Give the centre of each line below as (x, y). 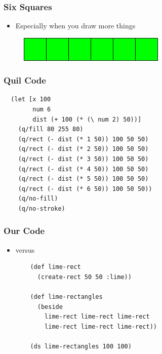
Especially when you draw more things (75, 26)
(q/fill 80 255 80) (51, 129)
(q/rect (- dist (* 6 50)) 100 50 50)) (85, 189)
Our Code (24, 231)
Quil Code (25, 80)
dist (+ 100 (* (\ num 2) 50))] (87, 119)
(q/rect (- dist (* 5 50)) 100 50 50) (83, 179)
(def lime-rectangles (66, 297)
